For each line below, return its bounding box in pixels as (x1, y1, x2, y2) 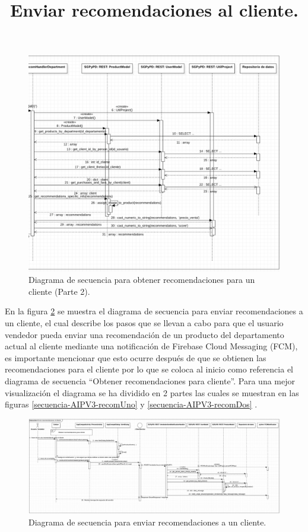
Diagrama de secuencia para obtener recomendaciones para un (28, 273, 255, 286)
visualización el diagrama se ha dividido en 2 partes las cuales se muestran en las (5, 386, 299, 399)
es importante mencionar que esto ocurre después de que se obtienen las (5, 351, 266, 364)
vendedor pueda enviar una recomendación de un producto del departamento (5, 328, 284, 340)
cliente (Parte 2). (28, 285, 90, 297)
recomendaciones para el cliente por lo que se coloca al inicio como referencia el (5, 363, 293, 375)
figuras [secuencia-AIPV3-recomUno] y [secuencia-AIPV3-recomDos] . (5, 398, 258, 410)
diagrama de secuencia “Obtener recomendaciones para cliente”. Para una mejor (5, 374, 295, 387)
